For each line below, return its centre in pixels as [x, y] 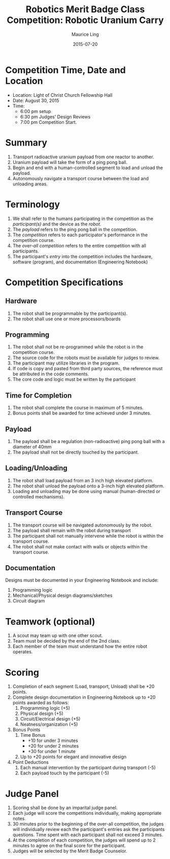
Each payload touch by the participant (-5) [64, 773]
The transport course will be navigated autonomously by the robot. [82, 525]
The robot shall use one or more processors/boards [66, 319]
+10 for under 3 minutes [53, 741]
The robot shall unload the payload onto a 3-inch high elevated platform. [88, 486]
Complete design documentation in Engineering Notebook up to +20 [84, 697]
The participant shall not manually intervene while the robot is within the [88, 536]
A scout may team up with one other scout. [58, 635]
